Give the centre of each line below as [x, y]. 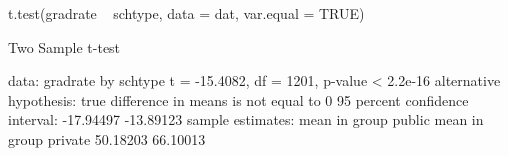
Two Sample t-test [64, 46]
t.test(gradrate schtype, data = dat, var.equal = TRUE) [186, 13]
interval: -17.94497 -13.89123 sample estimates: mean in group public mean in [246, 119]
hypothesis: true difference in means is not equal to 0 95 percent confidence [238, 99]
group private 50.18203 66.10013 [107, 138]
